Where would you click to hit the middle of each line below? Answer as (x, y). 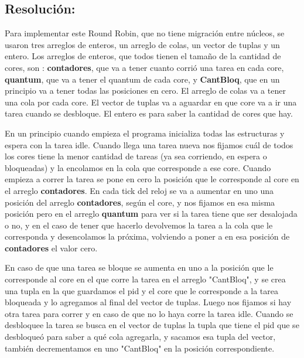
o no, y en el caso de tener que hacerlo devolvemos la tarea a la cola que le (139, 225)
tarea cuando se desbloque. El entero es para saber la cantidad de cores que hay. (149, 113)
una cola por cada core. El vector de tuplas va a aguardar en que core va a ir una (151, 102)
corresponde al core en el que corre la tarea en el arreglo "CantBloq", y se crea (145, 279)
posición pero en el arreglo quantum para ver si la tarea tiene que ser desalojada (151, 214)
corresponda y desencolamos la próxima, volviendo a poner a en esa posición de (147, 236)
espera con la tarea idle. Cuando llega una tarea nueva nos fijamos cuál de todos (149, 144)
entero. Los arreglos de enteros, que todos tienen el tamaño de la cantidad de (143, 56)
